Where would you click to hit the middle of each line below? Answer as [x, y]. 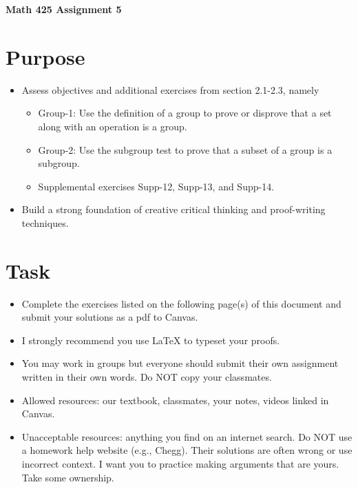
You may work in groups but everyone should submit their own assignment [180, 363]
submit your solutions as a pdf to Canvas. [110, 317]
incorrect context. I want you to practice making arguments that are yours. [180, 463]
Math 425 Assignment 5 [64, 9]
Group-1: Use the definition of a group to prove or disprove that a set [185, 113]
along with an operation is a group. [113, 126]
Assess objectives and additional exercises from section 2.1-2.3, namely [170, 89]
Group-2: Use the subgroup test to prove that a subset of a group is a [185, 149]
